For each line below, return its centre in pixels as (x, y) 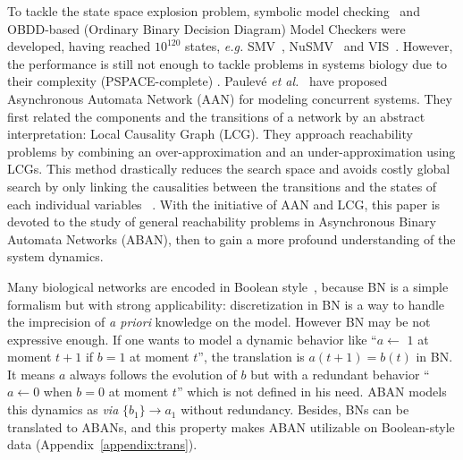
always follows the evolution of (153, 374)
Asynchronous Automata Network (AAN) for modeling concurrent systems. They (230, 98)
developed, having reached (79, 46)
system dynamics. (55, 256)
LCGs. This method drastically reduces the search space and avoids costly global (229, 169)
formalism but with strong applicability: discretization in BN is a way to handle (226, 304)
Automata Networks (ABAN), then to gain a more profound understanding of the (231, 239)
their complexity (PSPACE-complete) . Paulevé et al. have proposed (198, 81)
